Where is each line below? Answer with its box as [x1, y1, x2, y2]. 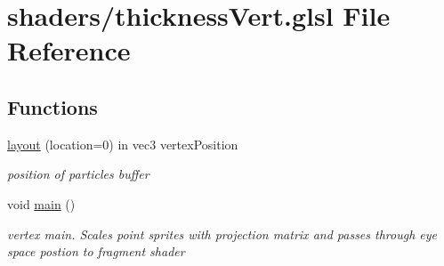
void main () [7, 194, 76, 213]
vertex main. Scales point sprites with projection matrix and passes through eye [7, 224, 437, 243]
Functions [7, 93, 98, 120]
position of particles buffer [7, 165, 149, 183]
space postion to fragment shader [7, 242, 185, 261]
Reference [7, 32, 131, 69]
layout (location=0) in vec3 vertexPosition [7, 134, 238, 153]
